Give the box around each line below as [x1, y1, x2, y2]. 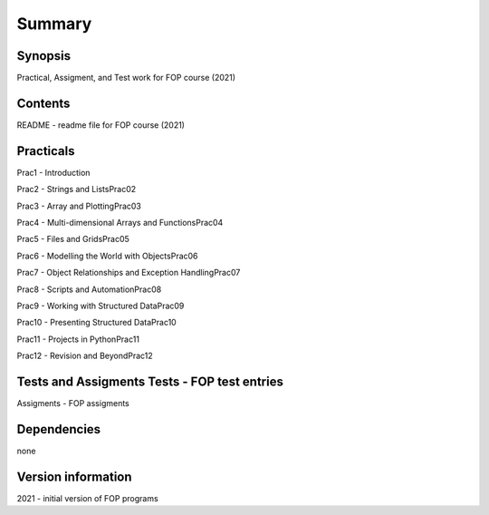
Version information [16, 469, 132, 484]
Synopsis [16, 48, 72, 63]
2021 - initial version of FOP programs [16, 492, 158, 503]
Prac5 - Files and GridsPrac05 [16, 234, 130, 245]
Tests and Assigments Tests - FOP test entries [16, 374, 284, 389]
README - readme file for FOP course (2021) [16, 119, 186, 131]
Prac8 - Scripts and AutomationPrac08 [16, 284, 162, 295]
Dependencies [16, 422, 101, 437]
